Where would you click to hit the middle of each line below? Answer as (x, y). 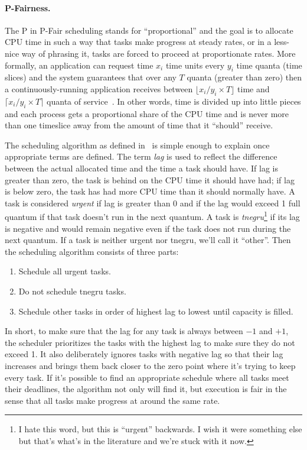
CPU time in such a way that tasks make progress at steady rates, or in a (138, 42)
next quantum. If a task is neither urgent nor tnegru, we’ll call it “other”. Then (148, 240)
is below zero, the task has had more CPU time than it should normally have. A (150, 191)
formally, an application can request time (79, 65)
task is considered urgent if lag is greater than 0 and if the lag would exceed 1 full (153, 203)
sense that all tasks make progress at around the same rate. (112, 400)
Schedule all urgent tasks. (65, 271)
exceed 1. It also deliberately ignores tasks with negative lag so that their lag (144, 354)
